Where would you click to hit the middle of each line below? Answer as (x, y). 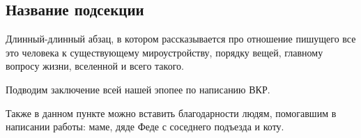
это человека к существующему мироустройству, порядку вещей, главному (164, 52)
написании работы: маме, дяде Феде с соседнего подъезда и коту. (145, 127)
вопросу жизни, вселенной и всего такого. (95, 66)
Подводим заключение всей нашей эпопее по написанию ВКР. (138, 89)
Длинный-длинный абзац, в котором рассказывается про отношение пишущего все (181, 39)
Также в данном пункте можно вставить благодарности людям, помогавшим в (171, 113)
